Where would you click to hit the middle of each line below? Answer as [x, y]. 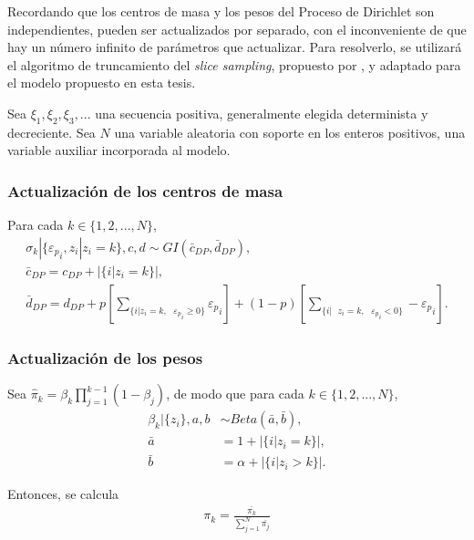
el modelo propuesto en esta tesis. [102, 83]
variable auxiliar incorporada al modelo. [119, 150]
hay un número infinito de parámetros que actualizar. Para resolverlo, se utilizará [235, 47]
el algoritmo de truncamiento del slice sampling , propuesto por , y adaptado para [234, 64]
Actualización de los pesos [105, 357]
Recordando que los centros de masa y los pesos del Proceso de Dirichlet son [221, 11]
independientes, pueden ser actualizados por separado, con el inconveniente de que [237, 29]
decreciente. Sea [52, 132]
